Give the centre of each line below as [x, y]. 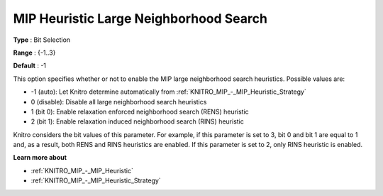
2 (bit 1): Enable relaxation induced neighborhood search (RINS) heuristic [138, 121]
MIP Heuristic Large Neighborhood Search [140, 18]
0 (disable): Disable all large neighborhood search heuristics [119, 102]
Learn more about [40, 158]
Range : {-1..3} [34, 53]
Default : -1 [29, 66]
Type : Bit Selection [42, 40]
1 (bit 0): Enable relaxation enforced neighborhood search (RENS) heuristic [140, 111]
